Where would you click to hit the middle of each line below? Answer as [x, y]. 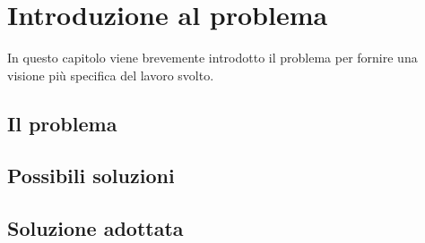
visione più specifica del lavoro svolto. [111, 75]
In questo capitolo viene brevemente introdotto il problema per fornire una [212, 58]
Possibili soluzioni [91, 176]
